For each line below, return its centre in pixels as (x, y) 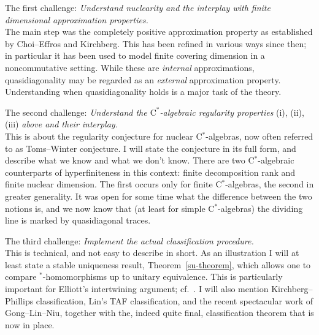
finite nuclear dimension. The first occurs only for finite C (113, 184)
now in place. (30, 324)
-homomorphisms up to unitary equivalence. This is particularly (163, 277)
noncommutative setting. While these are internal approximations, (130, 67)
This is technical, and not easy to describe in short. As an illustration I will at (152, 253)
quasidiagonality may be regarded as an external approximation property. (143, 79)
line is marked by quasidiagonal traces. (78, 220)
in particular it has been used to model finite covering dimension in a (135, 55)
